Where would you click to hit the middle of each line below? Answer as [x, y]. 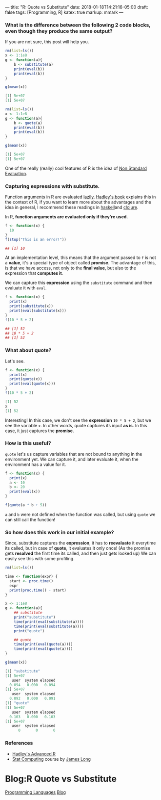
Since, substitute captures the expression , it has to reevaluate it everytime [80, 543]
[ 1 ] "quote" [17, 703]
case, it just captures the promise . [40, 431]
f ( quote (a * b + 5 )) [26, 505]
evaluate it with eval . [26, 288]
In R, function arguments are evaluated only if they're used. [67, 217]
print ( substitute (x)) [31, 306]
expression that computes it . [34, 273]
